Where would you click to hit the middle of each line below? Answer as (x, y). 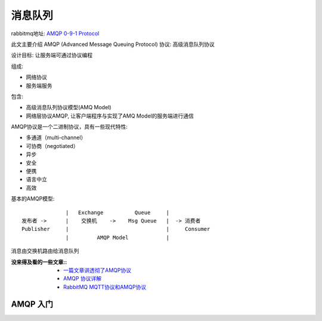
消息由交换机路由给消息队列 (45, 251)
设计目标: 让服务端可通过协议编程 (52, 55)
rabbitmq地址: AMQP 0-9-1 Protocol (55, 33)
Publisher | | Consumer (116, 229)
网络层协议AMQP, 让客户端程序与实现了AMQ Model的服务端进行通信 (110, 116)
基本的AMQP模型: (33, 199)
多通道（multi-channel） (56, 138)
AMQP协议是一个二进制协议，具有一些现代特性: (69, 127)
